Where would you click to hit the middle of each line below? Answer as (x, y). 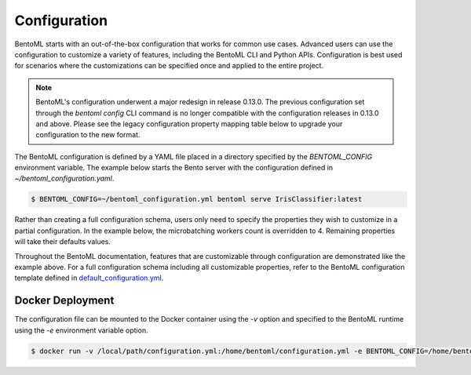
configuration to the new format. (88, 135)
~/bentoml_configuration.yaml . (64, 178)
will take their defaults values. (63, 242)
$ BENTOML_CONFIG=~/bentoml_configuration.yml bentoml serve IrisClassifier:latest (197, 199)
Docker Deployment (64, 301)
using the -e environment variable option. (81, 330)
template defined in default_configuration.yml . (89, 278)
